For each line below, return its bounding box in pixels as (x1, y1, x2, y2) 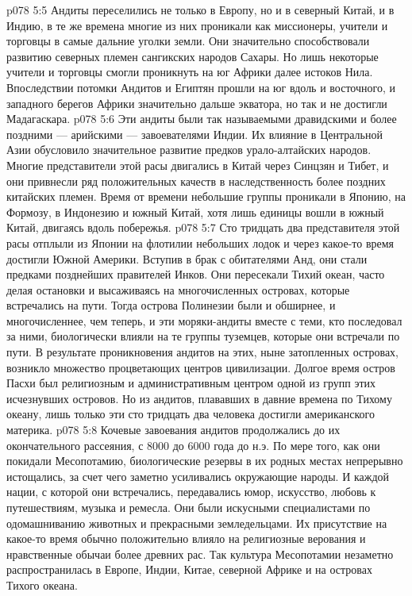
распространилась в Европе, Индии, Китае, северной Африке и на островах (6, 561, 372, 578)
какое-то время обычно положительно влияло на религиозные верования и (6, 530, 366, 547)
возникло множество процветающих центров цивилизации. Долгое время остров (6, 359, 395, 375)
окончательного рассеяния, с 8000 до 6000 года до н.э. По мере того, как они (6, 436, 380, 453)
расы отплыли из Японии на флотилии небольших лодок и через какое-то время (6, 234, 395, 251)
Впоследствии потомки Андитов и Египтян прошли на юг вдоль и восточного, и (6, 79, 395, 95)
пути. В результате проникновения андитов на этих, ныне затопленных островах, (6, 344, 399, 360)
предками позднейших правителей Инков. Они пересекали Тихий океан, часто (6, 266, 385, 283)
